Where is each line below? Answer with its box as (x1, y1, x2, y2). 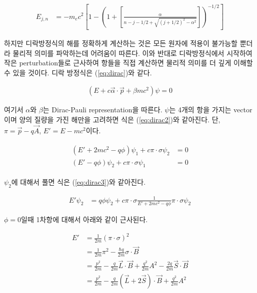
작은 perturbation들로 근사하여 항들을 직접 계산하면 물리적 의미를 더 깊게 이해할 (4, 57, 253, 68)
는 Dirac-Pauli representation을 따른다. (42, 104, 162, 115)
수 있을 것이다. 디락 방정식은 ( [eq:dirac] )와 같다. (4, 67, 152, 77)
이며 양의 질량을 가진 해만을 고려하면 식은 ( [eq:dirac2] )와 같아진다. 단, (4, 114, 220, 125)
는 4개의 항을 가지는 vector (169, 104, 252, 115)
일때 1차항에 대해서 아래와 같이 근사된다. (21, 214, 148, 224)
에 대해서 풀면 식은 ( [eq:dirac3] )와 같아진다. (11, 177, 146, 187)
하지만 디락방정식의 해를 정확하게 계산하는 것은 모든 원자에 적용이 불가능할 (4, 38, 237, 48)
